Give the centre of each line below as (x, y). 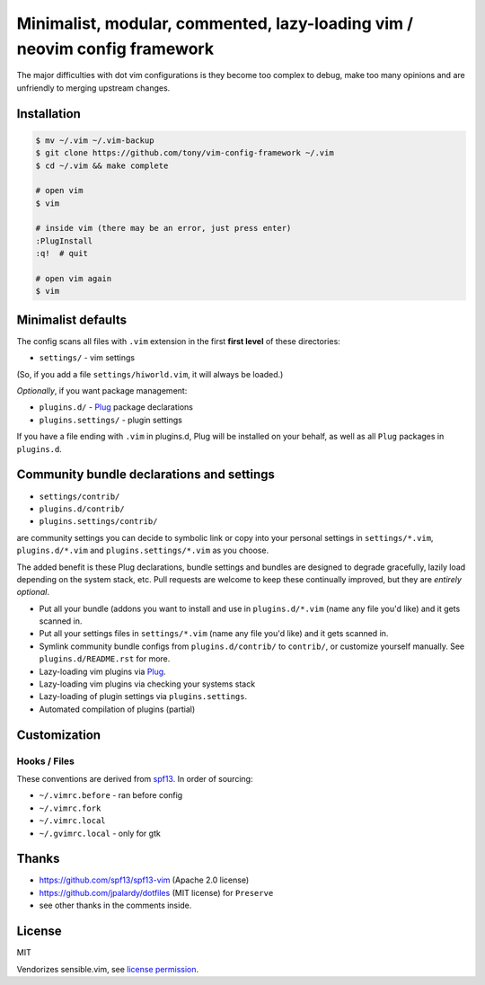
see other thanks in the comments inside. (115, 905)
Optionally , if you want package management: (102, 391)
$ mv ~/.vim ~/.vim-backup (95, 140)
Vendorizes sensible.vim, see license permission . (108, 969)
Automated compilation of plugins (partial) (117, 709)
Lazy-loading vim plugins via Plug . (102, 671)
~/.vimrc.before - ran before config (111, 795)
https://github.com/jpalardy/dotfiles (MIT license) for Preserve (156, 892)
